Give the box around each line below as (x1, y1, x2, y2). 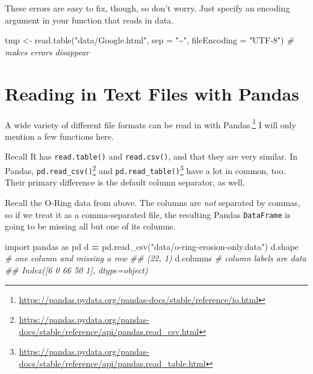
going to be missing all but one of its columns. (5, 220, 176, 232)
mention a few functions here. (5, 129, 114, 142)
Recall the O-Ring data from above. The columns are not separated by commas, (5, 196, 300, 208)
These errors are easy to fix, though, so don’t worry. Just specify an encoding (5, 2, 290, 14)
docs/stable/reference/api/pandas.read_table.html (19, 357, 206, 369)
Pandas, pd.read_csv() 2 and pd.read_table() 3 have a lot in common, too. (5, 163, 286, 176)
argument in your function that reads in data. (5, 13, 174, 26)
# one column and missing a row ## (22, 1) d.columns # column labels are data (5, 252, 306, 264)
